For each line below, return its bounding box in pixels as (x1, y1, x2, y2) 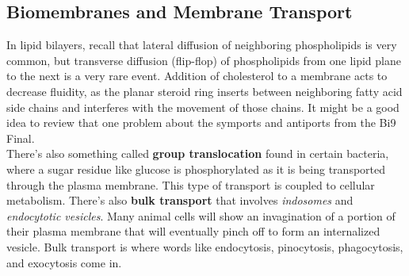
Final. (6, 129, 35, 146)
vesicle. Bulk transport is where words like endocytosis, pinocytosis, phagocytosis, (6, 238, 403, 255)
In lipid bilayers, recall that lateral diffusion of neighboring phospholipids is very (6, 36, 397, 53)
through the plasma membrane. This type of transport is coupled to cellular (6, 176, 375, 193)
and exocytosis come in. (6, 254, 122, 270)
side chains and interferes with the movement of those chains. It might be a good (6, 98, 399, 115)
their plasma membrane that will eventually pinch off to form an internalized (6, 223, 380, 240)
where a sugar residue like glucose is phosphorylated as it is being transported (6, 160, 386, 177)
